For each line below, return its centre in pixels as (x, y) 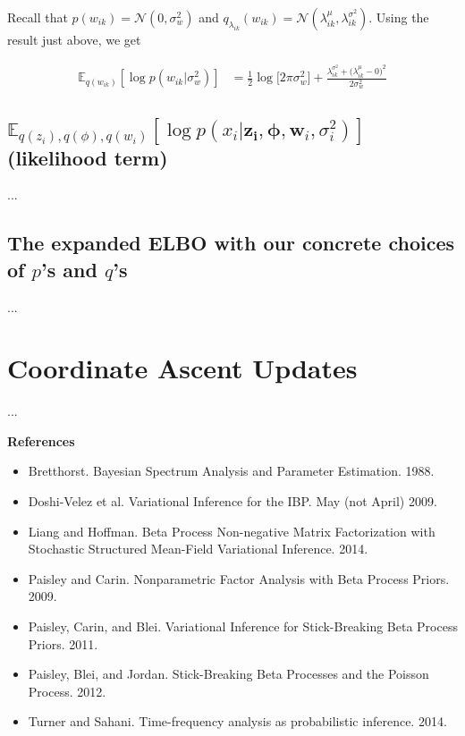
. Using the (399, 17)
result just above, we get (74, 39)
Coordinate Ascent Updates (182, 368)
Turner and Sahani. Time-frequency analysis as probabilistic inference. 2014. (237, 721)
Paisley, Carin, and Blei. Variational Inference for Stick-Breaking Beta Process (243, 626)
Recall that (38, 17)
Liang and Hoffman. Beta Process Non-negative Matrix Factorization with (232, 531)
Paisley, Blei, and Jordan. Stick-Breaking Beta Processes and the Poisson (228, 674)
